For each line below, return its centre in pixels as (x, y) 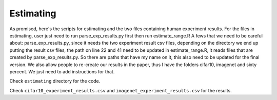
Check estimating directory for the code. (55, 81)
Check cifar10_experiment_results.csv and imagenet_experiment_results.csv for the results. (121, 90)
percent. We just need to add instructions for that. (62, 71)
